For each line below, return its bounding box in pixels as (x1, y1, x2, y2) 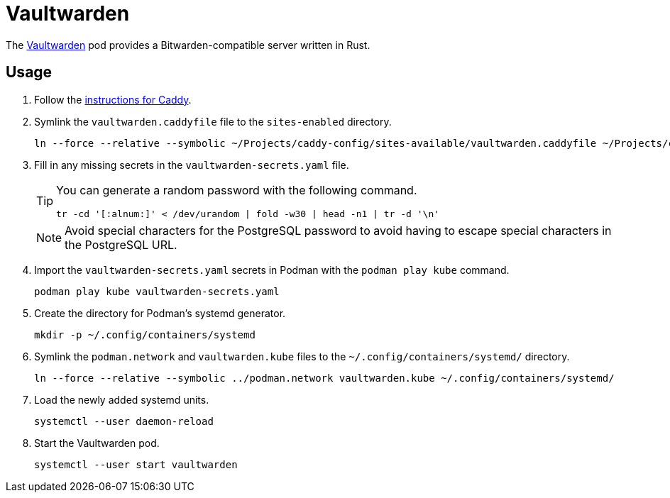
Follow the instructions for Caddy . (34, 93, 192, 106)
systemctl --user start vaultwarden (34, 458, 238, 470)
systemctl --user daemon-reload (34, 415, 214, 427)
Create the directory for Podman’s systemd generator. (34, 306, 286, 319)
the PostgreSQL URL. (65, 237, 177, 252)
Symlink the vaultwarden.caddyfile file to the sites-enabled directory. (34, 115, 392, 128)
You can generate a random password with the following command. (56, 182, 417, 197)
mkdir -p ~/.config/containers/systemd (34, 328, 256, 341)
